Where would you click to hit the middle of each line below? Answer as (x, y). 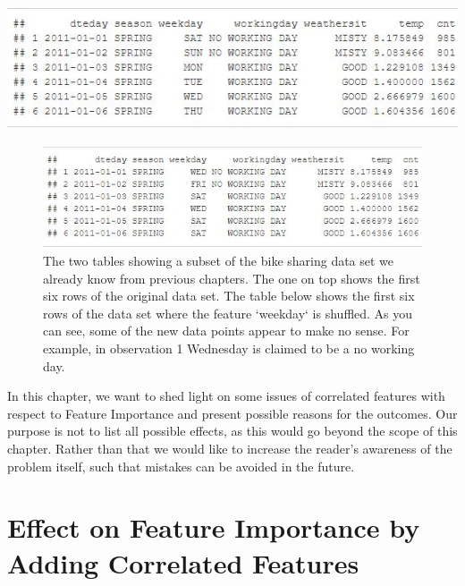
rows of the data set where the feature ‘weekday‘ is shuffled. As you (228, 313)
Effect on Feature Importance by (214, 527)
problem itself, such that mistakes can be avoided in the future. (181, 466)
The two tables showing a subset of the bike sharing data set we (219, 261)
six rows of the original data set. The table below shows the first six (229, 296)
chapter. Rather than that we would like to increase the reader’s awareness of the (230, 449)
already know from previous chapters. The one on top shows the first (232, 278)
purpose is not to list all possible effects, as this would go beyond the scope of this (232, 431)
